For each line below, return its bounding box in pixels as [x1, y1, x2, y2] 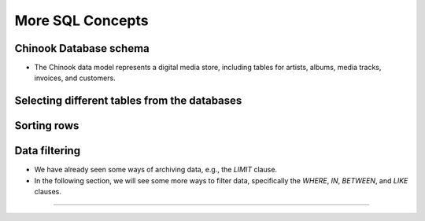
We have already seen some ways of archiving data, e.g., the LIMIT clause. [34, 165, 278, 175]
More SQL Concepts [14, 12, 149, 29]
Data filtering [14, 144, 81, 157]
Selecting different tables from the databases [14, 94, 242, 108]
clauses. [34, 187, 62, 197]
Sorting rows [14, 119, 79, 133]
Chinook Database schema [14, 42, 150, 55]
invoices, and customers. [34, 73, 116, 83]
